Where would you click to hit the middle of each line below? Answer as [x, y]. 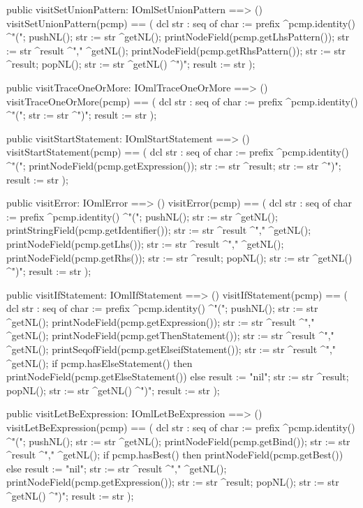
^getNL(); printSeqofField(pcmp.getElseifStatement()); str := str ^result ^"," [171, 349]
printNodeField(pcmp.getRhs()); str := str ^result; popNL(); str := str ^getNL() [179, 257]
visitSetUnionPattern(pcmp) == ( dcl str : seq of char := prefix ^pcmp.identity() [181, 23]
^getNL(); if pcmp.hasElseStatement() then [99, 363]
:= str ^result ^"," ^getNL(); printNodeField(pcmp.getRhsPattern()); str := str [176, 50]
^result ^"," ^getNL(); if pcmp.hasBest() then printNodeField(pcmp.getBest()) [175, 455]
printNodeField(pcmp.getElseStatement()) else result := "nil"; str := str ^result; [178, 376]
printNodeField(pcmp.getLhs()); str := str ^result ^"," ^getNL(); [145, 243]
